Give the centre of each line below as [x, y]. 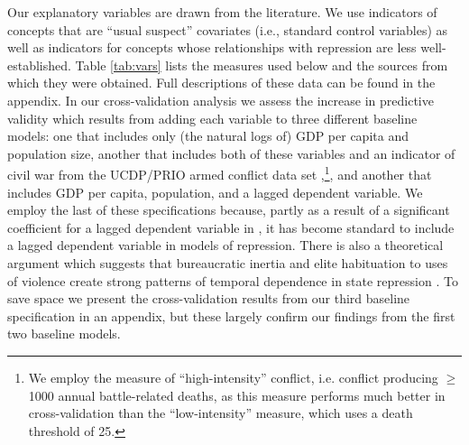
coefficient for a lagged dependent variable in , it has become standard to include [231, 227]
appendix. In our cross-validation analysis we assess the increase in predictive [221, 100]
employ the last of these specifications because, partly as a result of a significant [229, 210]
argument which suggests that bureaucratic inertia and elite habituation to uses [228, 262]
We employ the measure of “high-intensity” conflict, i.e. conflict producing [233, 377]
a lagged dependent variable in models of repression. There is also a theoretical [225, 245]
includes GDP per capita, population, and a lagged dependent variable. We [215, 192]
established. [39, 65]
